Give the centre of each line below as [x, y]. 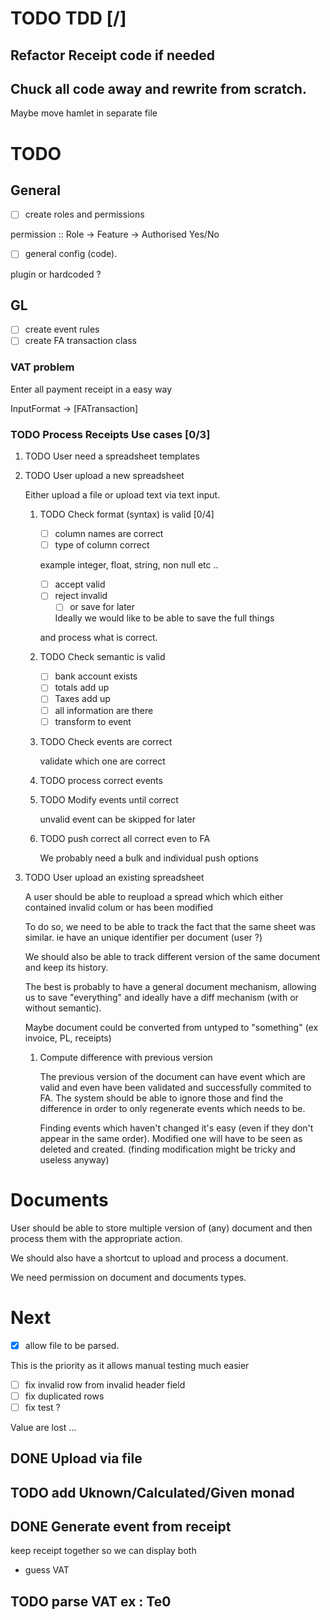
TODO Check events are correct [106, 741]
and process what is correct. [98, 638]
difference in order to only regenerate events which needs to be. [172, 1108]
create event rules [62, 329]
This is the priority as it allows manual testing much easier [130, 1365]
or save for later [102, 607]
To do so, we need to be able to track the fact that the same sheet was [170, 926]
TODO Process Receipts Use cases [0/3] [110, 434]
